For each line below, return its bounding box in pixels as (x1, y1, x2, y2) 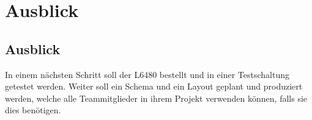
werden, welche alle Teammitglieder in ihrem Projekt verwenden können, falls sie (5, 91, 308, 104)
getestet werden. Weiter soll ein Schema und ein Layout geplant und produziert (5, 80, 303, 93)
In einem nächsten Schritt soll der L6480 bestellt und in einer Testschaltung (5, 68, 290, 80)
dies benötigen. (5, 104, 61, 116)
